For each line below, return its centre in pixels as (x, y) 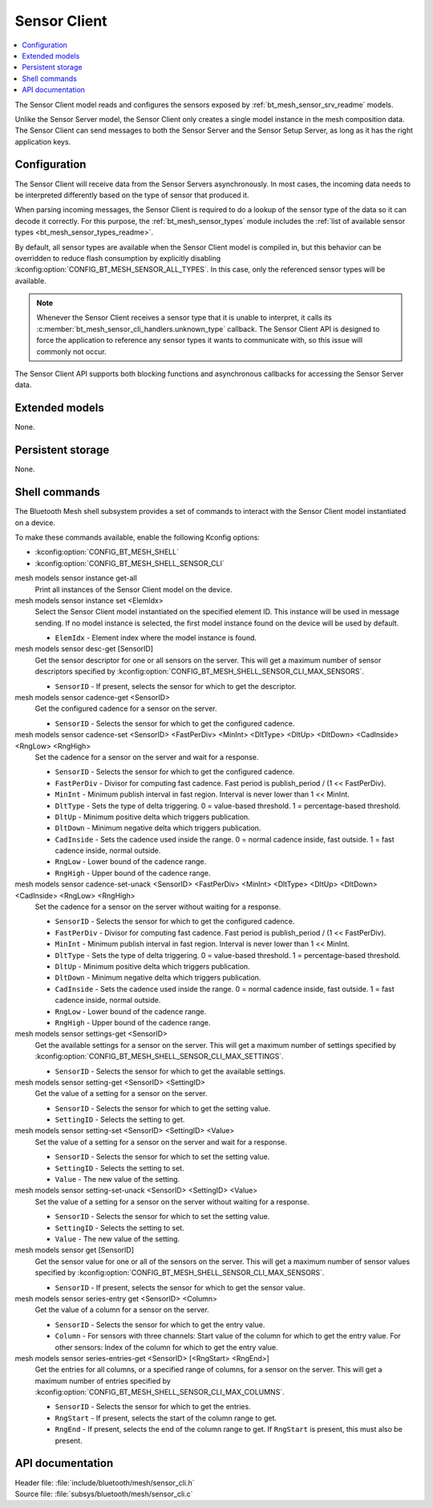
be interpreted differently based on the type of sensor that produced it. (132, 195)
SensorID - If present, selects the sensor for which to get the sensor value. (180, 1287)
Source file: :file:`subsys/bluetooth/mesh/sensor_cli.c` (104, 1494)
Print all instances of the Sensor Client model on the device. (134, 589)
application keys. (43, 141)
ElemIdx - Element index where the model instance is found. (156, 638)
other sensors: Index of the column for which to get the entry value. (166, 1347)
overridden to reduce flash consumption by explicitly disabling (117, 258)
